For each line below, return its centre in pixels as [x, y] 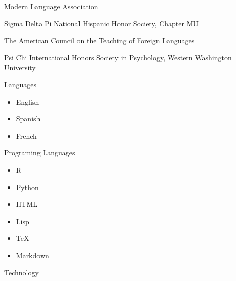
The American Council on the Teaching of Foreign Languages [100, 40]
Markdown [32, 255]
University [20, 67]
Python [27, 187]
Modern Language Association [51, 6]
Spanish [28, 119]
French [26, 135]
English [28, 101]
